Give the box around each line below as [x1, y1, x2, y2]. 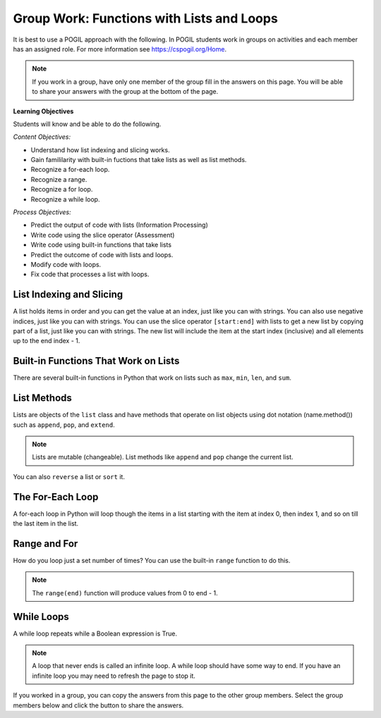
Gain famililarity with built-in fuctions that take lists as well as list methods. [30, 156, 247, 164]
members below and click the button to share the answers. [13, 701, 184, 710]
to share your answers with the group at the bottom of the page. [32, 87, 219, 96]
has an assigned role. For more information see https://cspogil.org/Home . [13, 44, 227, 53]
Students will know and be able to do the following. [13, 120, 162, 128]
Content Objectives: [13, 132, 71, 141]
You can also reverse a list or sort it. [13, 472, 125, 481]
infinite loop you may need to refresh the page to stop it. [32, 671, 195, 680]
